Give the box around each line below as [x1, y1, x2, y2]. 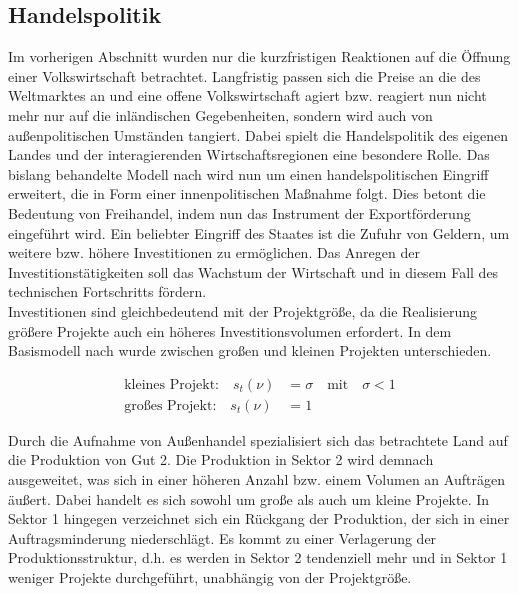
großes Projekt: [124, 398, 217, 413]
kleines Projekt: [124, 377, 219, 392]
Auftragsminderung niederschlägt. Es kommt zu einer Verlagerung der [8, 527, 437, 548]
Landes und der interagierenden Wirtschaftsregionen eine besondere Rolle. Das [8, 144, 490, 165]
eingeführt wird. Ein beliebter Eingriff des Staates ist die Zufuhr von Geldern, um [8, 222, 510, 243]
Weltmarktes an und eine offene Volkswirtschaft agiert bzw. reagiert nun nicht [8, 85, 487, 106]
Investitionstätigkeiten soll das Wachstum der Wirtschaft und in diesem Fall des [8, 261, 499, 282]
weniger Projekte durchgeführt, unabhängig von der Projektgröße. [8, 566, 412, 587]
